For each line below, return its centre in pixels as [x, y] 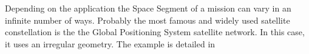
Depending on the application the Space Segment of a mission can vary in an [148, 8]
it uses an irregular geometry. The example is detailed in [110, 43]
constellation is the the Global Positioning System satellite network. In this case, [155, 32]
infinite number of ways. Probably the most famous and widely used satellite [148, 20]
